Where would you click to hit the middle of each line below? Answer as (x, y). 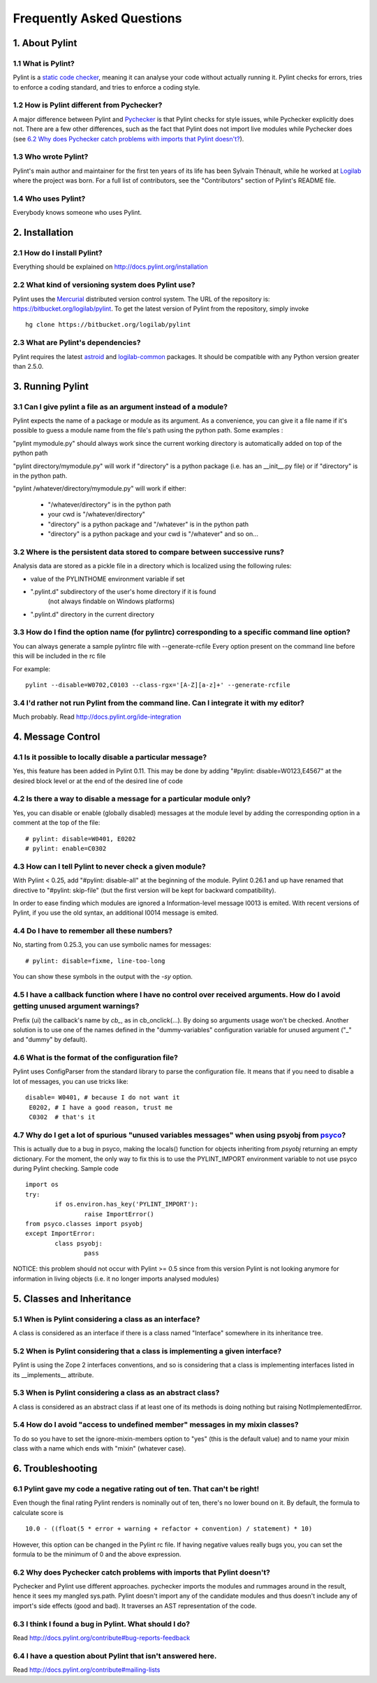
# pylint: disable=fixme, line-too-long (95, 961)
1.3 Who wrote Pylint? (51, 157)
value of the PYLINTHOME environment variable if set (108, 579)
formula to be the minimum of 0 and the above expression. (97, 1554)
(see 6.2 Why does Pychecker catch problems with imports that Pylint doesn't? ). (128, 139)
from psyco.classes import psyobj (84, 1224)
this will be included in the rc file (59, 656)
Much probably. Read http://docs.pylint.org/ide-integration (97, 717)
